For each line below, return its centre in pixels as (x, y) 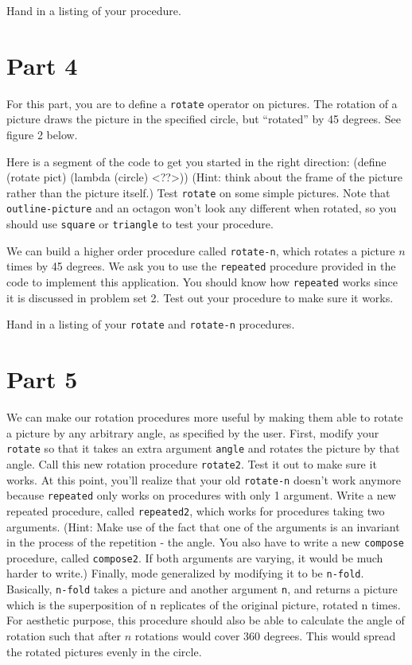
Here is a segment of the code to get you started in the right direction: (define (196, 161)
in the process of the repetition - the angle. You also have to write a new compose (205, 542)
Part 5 (42, 379)
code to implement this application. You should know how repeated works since (202, 282)
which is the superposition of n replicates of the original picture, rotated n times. (204, 604)
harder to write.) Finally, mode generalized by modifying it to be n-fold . (185, 573)
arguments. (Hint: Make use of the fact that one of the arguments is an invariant (203, 526)
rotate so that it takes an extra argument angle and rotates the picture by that (203, 448)
